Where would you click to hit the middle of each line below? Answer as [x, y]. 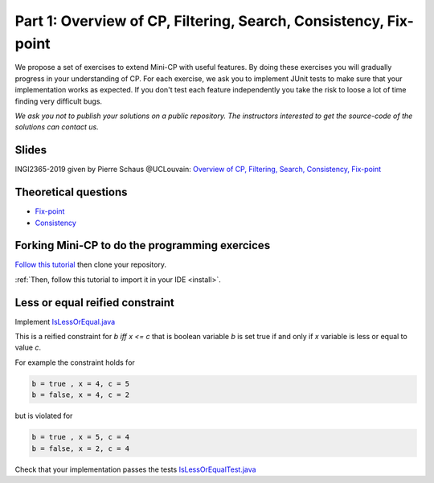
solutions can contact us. [57, 127]
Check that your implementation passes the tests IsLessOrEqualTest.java [135, 469]
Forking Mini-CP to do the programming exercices [143, 246]
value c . [28, 348]
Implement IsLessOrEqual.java [65, 321]
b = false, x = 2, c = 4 [81, 448]
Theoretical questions [71, 192]
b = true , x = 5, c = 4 [81, 437]
